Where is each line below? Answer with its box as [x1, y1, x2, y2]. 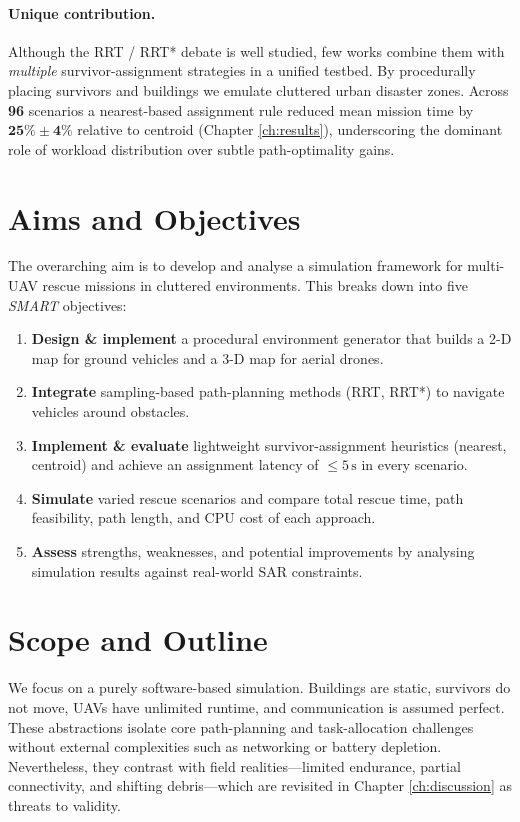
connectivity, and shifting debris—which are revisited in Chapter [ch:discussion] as [8, 775, 512, 796]
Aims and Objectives [8, 197, 301, 238]
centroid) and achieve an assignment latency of [31, 454, 319, 475]
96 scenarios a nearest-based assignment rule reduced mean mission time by [8, 99, 474, 120]
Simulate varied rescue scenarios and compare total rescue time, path [31, 487, 464, 508]
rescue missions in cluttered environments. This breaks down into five [42, 275, 468, 296]
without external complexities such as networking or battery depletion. [8, 736, 442, 757]
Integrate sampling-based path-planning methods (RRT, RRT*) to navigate [31, 381, 505, 402]
